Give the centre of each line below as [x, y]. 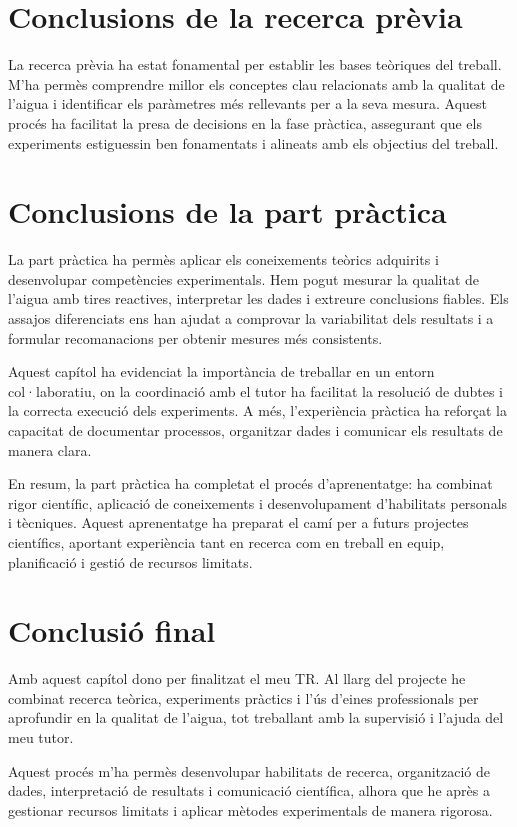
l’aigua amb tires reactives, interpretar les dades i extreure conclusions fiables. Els [258, 298]
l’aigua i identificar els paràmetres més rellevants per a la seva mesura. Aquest [248, 103]
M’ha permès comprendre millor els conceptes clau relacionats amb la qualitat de [256, 83]
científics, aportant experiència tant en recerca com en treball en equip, [226, 541]
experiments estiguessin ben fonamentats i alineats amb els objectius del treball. [253, 142]
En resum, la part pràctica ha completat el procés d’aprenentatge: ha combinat [250, 483]
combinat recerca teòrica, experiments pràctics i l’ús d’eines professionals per [243, 697]
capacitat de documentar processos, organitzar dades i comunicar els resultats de [255, 429]
